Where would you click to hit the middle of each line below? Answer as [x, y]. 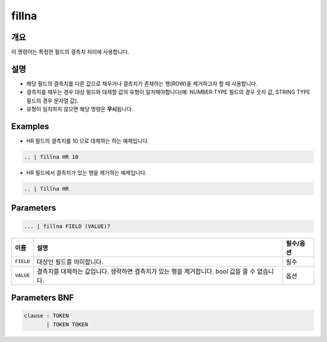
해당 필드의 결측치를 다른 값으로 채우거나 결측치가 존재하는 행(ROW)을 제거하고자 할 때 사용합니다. [142, 83]
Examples [30, 126]
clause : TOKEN [46, 316]
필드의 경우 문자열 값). [52, 101]
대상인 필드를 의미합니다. [70, 262]
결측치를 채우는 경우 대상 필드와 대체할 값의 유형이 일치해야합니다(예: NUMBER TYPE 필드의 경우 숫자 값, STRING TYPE [168, 92]
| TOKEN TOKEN [67, 324]
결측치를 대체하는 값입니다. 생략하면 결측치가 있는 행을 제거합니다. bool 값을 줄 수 [146, 271]
